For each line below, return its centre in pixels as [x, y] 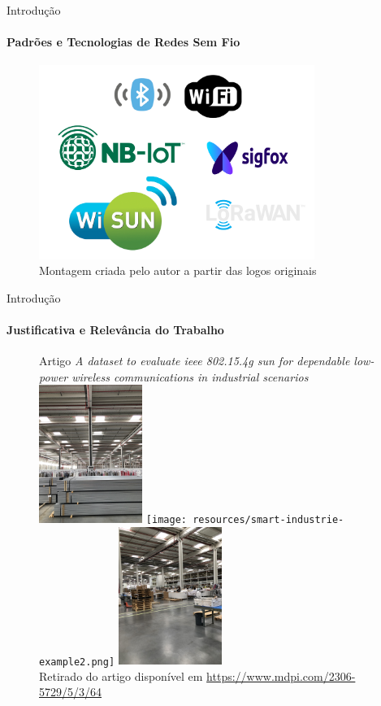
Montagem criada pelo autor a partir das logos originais [178, 270]
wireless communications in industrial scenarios [190, 376]
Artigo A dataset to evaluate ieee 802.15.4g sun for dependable [195, 361]
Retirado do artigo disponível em [121, 675]
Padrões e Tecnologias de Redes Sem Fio [123, 42]
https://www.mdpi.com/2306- [281, 675]
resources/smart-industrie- [268, 519]
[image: [166, 519]
